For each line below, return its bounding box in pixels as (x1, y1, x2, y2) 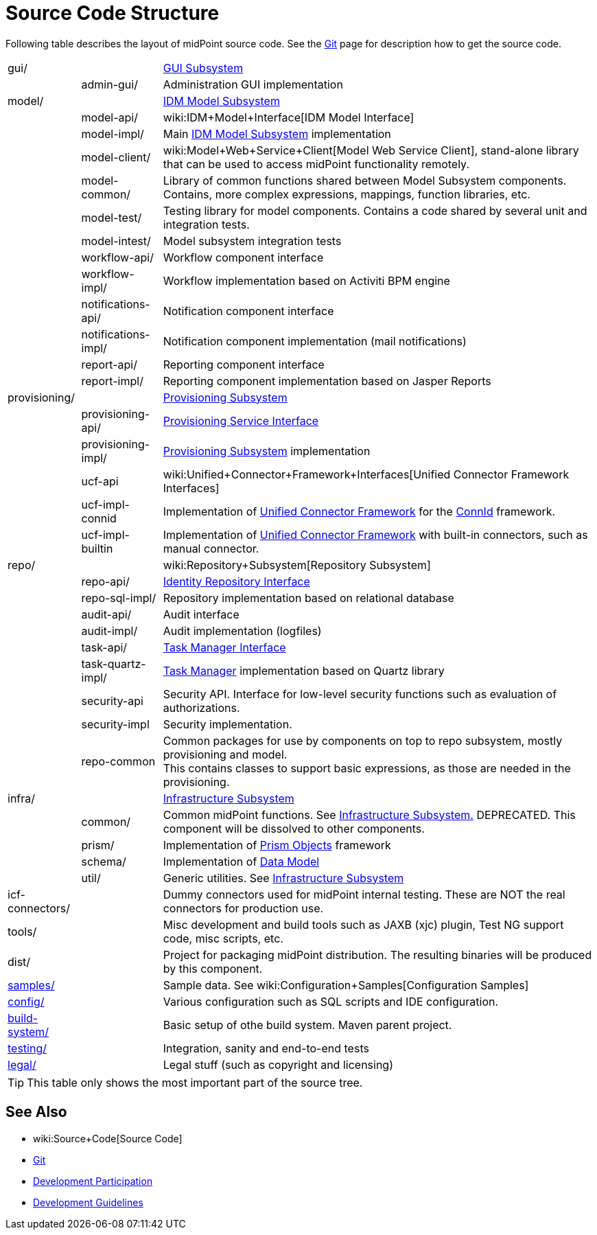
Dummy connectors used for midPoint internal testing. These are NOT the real (163, 887, 565, 901)
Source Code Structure (5, 1, 220, 25)
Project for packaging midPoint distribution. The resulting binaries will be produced (163, 947, 592, 962)
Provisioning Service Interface (163, 413, 319, 428)
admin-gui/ (81, 77, 138, 91)
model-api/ (81, 110, 138, 124)
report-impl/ (81, 373, 143, 388)
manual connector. (163, 541, 259, 555)
